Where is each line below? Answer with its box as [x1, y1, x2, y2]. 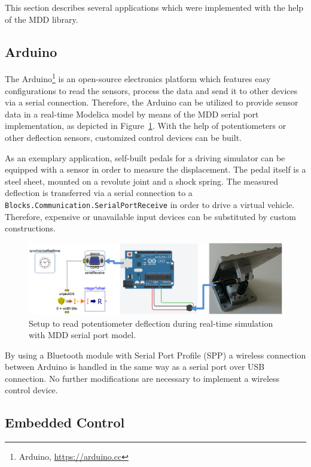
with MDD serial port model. [29, 329, 136, 341]
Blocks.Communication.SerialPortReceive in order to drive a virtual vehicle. [5, 198, 295, 210]
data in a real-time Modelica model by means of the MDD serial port [5, 107, 259, 120]
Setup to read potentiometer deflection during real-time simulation [29, 317, 273, 329]
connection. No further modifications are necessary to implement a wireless [5, 372, 280, 384]
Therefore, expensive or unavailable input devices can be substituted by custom [5, 210, 297, 222]
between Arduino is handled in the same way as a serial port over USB [5, 360, 265, 373]
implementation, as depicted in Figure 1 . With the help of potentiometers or [5, 119, 286, 132]
